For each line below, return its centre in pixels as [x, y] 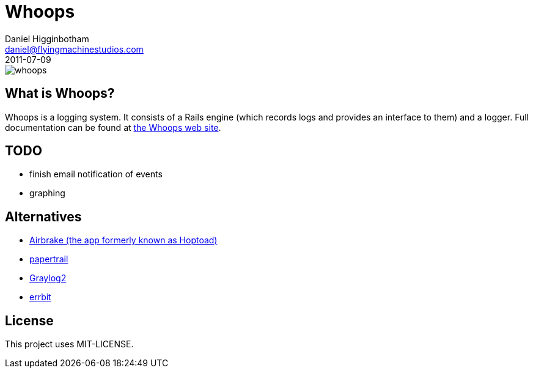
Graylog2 [48, 278]
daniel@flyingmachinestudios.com [74, 49]
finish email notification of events [96, 174]
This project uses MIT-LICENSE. [69, 344]
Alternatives [43, 216]
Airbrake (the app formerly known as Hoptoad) [123, 240]
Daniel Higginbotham [47, 39]
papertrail [49, 259]
